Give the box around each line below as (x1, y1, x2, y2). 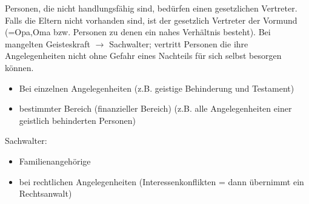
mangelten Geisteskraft (5, 37, 91, 50)
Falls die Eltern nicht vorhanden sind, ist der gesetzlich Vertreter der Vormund (5, 13, 297, 26)
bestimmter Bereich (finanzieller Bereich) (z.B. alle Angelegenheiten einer (19, 102, 292, 115)
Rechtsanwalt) (19, 187, 72, 200)
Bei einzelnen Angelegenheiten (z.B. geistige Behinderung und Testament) (19, 81, 294, 94)
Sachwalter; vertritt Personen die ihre (109, 37, 248, 50)
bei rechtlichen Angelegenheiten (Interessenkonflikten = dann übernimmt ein (19, 175, 304, 188)
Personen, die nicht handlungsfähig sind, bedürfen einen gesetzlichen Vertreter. (5, 2, 297, 14)
